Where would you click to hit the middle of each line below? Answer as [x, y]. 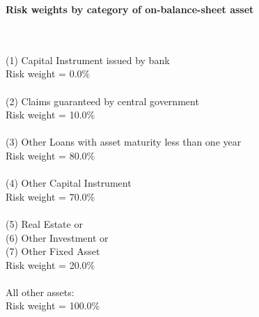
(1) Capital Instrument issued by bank [88, 60]
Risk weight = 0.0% [48, 74]
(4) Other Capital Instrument [69, 183]
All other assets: [40, 292]
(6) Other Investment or [57, 237]
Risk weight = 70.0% [50, 196]
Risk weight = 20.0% [50, 264]
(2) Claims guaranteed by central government [102, 101]
